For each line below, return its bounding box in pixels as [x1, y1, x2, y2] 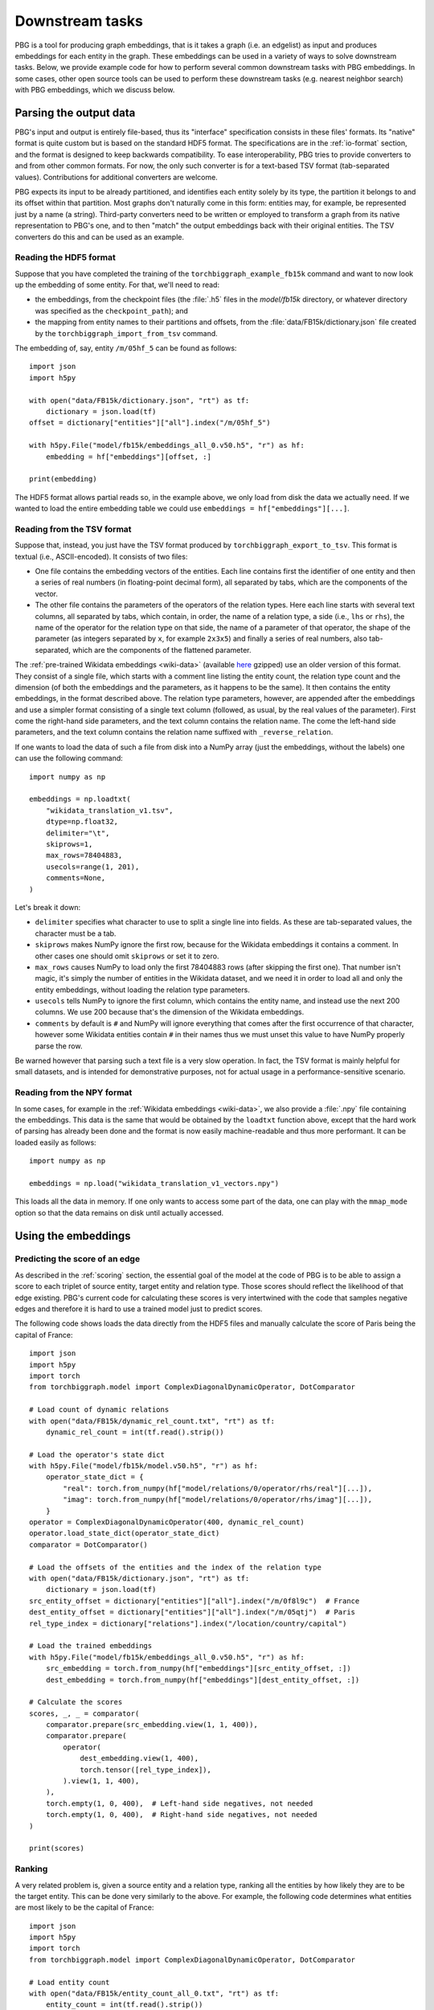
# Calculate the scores [29, 1697, 123, 1707]
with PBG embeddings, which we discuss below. [14, 85, 175, 95]
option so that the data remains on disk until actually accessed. [14, 1208, 224, 1217]
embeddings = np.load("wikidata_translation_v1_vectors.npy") [29, 1179, 280, 1188]
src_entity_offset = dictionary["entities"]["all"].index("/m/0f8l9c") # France [29, 1596, 360, 1606]
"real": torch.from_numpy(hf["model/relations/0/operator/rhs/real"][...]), [63, 1483, 373, 1493]
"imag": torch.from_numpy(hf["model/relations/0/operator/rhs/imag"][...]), [63, 1495, 373, 1504]
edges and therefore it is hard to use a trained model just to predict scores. [14, 1304, 263, 1314]
